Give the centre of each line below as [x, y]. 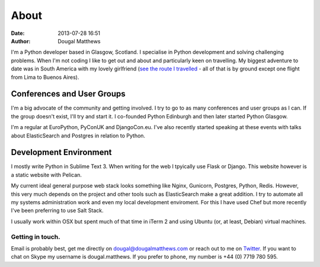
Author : [21, 41]
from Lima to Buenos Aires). [45, 77]
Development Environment [61, 152]
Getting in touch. [36, 237]
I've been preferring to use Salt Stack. [57, 211]
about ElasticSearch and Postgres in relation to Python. [78, 136]
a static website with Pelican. [47, 175]
